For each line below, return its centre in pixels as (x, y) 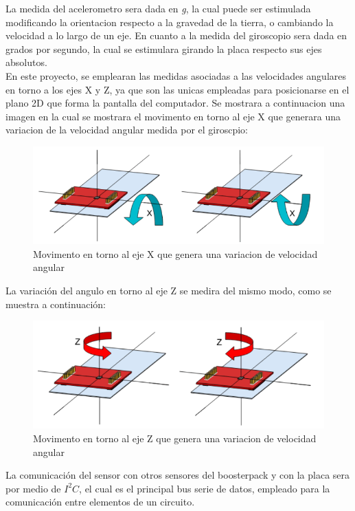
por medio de (33, 488)
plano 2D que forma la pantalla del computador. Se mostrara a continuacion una (175, 103)
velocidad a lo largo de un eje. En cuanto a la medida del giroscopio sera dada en (176, 35)
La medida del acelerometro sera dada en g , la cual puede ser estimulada (158, 8)
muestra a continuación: (56, 304)
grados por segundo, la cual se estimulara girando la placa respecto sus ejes (164, 48)
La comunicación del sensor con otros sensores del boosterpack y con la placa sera (178, 475)
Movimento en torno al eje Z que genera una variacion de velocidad (175, 438)
